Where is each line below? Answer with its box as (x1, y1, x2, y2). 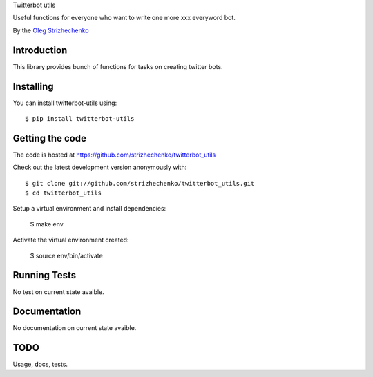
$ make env (30, 220, 64, 228)
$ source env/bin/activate (30, 251, 103, 260)
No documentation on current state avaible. (12, 324, 137, 332)
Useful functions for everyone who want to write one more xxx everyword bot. (12, 14, 236, 22)
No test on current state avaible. (12, 287, 105, 296)
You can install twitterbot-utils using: (12, 99, 117, 107)
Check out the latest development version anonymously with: (12, 163, 187, 172)
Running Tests (12, 269, 76, 281)
